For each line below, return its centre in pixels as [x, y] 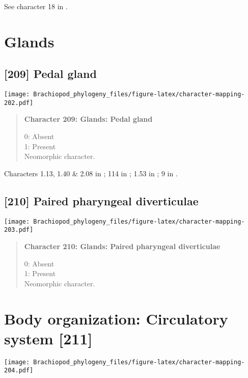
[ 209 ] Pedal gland [50, 74]
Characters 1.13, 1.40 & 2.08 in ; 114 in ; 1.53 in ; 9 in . [91, 173]
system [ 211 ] [48, 338]
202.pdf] [19, 103]
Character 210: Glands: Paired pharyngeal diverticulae [122, 246]
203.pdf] [19, 230]
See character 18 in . [36, 6]
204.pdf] [19, 371]
